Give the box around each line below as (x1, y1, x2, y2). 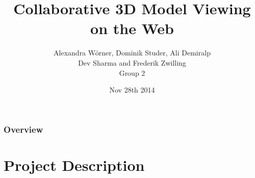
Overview (4, 123, 43, 135)
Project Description (4, 154, 145, 175)
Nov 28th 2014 (109, 84, 155, 95)
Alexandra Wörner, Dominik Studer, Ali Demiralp (54, 47, 211, 58)
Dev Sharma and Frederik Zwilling (78, 57, 186, 68)
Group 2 (119, 67, 145, 78)
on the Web (90, 18, 174, 39)
